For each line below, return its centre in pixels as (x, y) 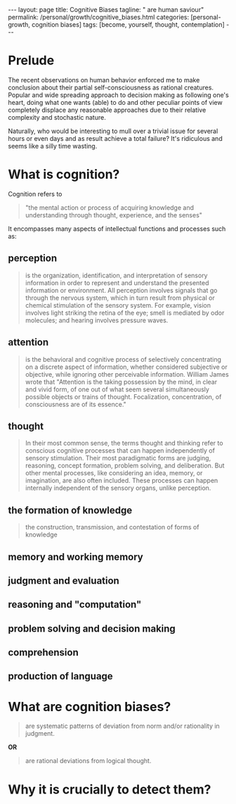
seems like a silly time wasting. (53, 146)
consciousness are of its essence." (76, 404)
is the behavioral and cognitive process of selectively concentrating (123, 359)
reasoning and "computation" (75, 604)
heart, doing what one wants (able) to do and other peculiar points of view (116, 102)
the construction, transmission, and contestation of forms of (112, 527)
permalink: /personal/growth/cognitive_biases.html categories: (99, 17)
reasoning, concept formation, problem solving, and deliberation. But (125, 465)
